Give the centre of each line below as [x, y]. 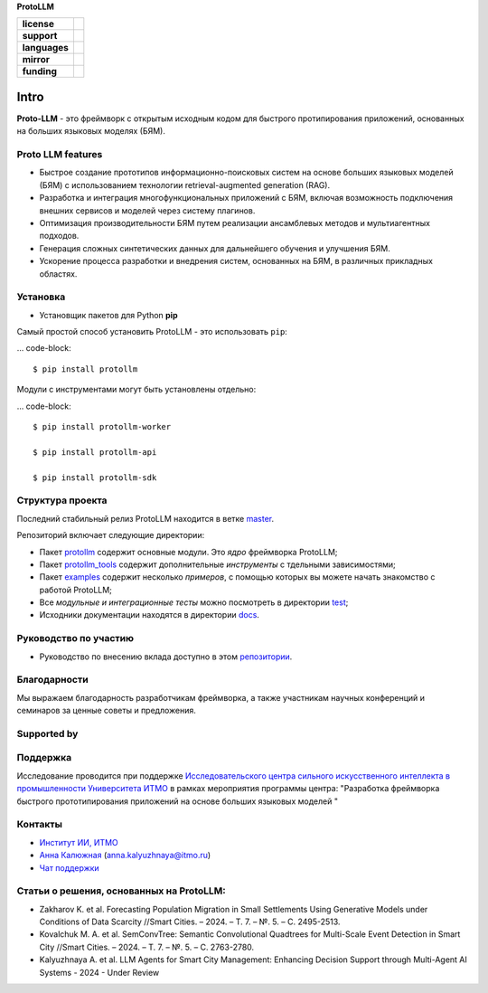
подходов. [59, 236]
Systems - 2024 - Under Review [99, 972]
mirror [36, 60]
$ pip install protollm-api [95, 452]
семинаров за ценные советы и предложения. [106, 711]
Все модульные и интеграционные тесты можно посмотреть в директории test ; [194, 602]
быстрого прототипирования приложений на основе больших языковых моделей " [178, 801]
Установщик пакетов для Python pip [108, 315]
